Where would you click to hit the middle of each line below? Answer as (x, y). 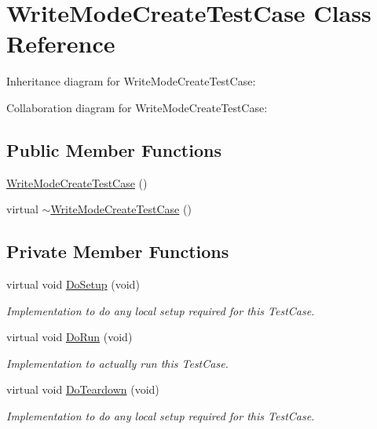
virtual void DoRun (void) (70, 337)
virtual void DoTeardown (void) (83, 389)
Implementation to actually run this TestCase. (117, 363)
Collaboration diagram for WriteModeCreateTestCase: (137, 107)
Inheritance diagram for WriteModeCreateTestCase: (131, 81)
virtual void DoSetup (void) (73, 284)
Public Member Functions (114, 149)
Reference (61, 44)
